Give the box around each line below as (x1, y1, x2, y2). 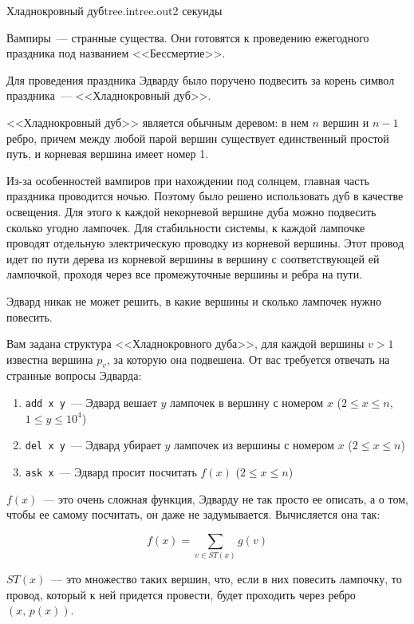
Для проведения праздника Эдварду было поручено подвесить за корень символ (6, 71, 395, 88)
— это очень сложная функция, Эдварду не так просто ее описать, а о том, (43, 490, 408, 507)
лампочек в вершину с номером (170, 394, 324, 411)
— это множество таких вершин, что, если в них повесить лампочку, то (51, 571, 402, 587)
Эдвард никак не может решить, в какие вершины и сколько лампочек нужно (6, 292, 382, 309)
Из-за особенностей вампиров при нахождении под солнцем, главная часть (6, 172, 369, 188)
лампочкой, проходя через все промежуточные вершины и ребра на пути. (6, 266, 363, 282)
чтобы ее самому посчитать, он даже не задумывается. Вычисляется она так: (6, 506, 380, 523)
